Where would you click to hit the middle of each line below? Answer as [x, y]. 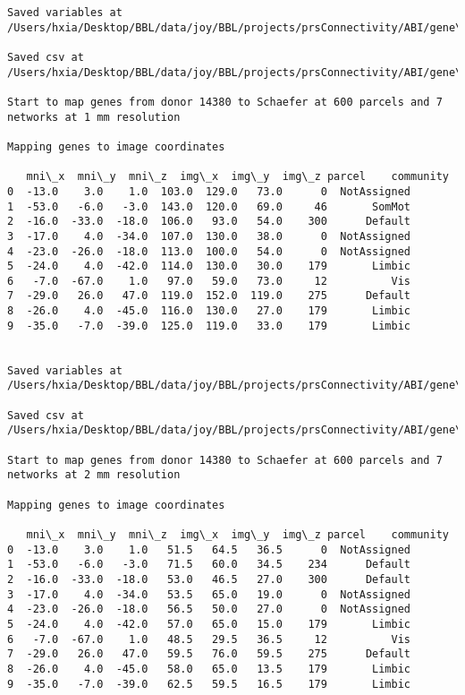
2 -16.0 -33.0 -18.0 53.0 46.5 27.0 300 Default [209, 579]
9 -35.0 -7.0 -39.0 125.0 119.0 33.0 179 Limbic [209, 326]
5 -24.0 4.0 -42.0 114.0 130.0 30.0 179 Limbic [209, 266]
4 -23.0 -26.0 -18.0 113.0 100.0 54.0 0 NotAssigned [209, 251]
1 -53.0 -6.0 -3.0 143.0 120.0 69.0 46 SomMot [209, 206]
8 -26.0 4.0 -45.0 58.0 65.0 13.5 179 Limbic [209, 669]
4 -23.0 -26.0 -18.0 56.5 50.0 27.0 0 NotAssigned [209, 609]
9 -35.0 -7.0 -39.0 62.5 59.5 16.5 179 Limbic [209, 684]
